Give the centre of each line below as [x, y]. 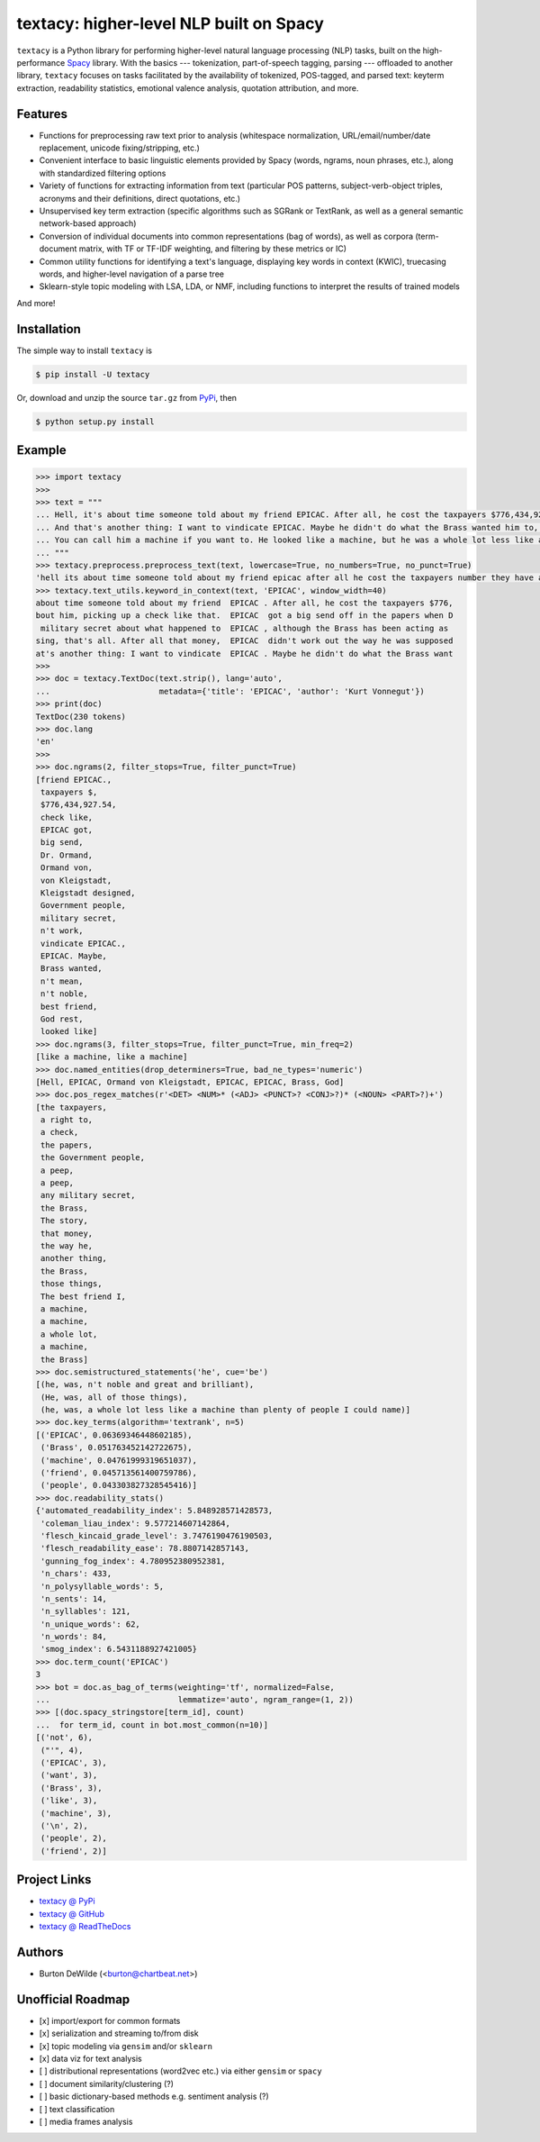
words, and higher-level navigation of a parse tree [132, 274]
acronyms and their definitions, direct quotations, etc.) [140, 198]
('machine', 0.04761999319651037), [119, 1460]
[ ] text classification [77, 2109]
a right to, [67, 1120]
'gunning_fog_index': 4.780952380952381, [133, 1561]
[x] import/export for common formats [110, 2020]
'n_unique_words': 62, [91, 1624]
